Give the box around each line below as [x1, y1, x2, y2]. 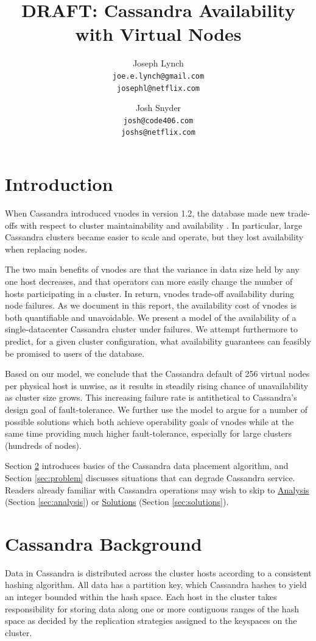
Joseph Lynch [133, 57, 184, 70]
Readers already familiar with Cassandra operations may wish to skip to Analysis [5, 483, 309, 496]
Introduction [5, 171, 113, 196]
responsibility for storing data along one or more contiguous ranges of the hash [5, 602, 299, 615]
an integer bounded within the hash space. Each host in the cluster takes [5, 590, 277, 603]
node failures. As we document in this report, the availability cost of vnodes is [5, 299, 297, 312]
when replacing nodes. [5, 242, 88, 255]
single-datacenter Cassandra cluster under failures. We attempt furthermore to [5, 323, 298, 335]
